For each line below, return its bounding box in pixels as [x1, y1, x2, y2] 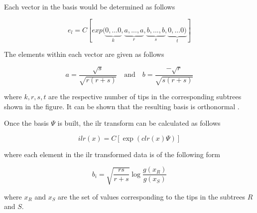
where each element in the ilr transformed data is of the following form [4, 149, 220, 159]
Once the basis [4, 118, 49, 128]
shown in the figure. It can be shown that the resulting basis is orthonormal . [4, 101, 240, 111]
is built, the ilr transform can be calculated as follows [57, 118, 221, 128]
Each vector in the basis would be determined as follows [4, 1, 175, 11]
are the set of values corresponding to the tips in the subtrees [58, 191, 245, 202]
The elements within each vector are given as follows [4, 49, 164, 59]
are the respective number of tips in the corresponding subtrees [48, 91, 242, 102]
